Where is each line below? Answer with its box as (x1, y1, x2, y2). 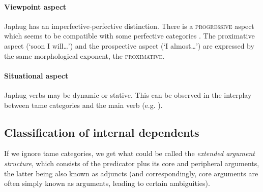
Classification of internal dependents (4, 124, 199, 140)
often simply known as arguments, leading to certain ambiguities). (4, 178, 210, 188)
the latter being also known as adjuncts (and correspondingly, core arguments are (4, 168, 258, 178)
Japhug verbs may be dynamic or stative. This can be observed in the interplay (4, 89, 252, 100)
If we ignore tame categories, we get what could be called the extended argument (4, 148, 255, 159)
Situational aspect (4, 70, 69, 81)
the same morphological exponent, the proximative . (4, 50, 165, 61)
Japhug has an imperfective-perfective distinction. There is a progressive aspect (4, 20, 254, 31)
